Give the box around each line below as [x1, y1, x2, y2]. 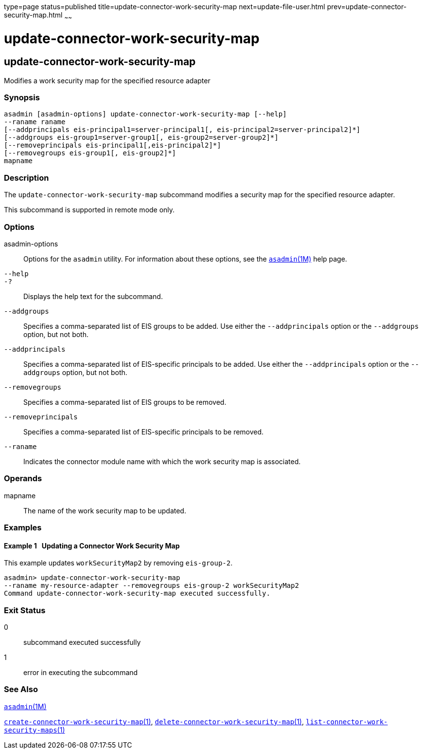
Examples [4, 523, 42, 533]
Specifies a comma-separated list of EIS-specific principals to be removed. [23, 427, 264, 436]
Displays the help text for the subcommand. [23, 292, 163, 301]
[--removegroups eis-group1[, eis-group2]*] [4, 149, 176, 157]
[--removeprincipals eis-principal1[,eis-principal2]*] [4, 141, 221, 150]
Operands [4, 473, 42, 484]
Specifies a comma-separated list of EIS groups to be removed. [23, 397, 227, 406]
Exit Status [4, 605, 46, 615]
